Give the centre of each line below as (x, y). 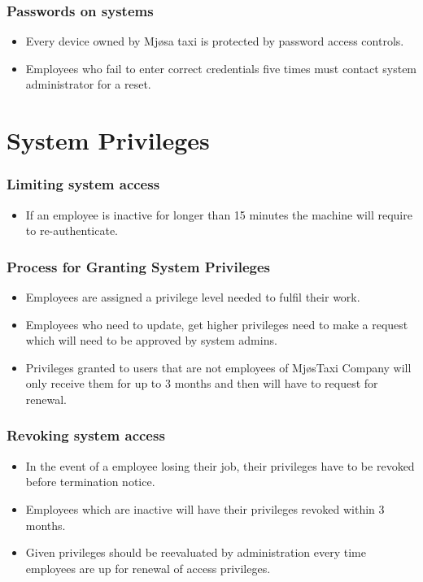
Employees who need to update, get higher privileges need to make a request (217, 324)
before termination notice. (90, 482)
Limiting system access (83, 184)
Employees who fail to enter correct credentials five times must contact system (221, 68)
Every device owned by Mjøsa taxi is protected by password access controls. (215, 41)
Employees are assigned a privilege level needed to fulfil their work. (193, 297)
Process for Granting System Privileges (139, 266)
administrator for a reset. (88, 84)
